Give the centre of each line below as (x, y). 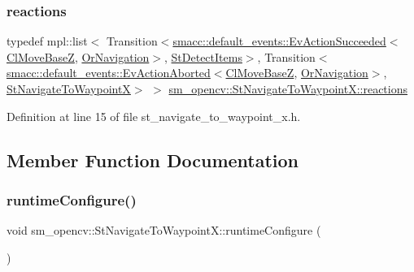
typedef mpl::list (47, 41)
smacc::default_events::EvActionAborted (109, 73)
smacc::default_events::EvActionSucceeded (279, 41)
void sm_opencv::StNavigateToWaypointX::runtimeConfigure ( (164, 230)
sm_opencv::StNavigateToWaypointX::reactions (288, 89)
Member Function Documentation (153, 160)
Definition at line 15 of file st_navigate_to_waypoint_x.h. (154, 116)
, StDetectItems (203, 56)
